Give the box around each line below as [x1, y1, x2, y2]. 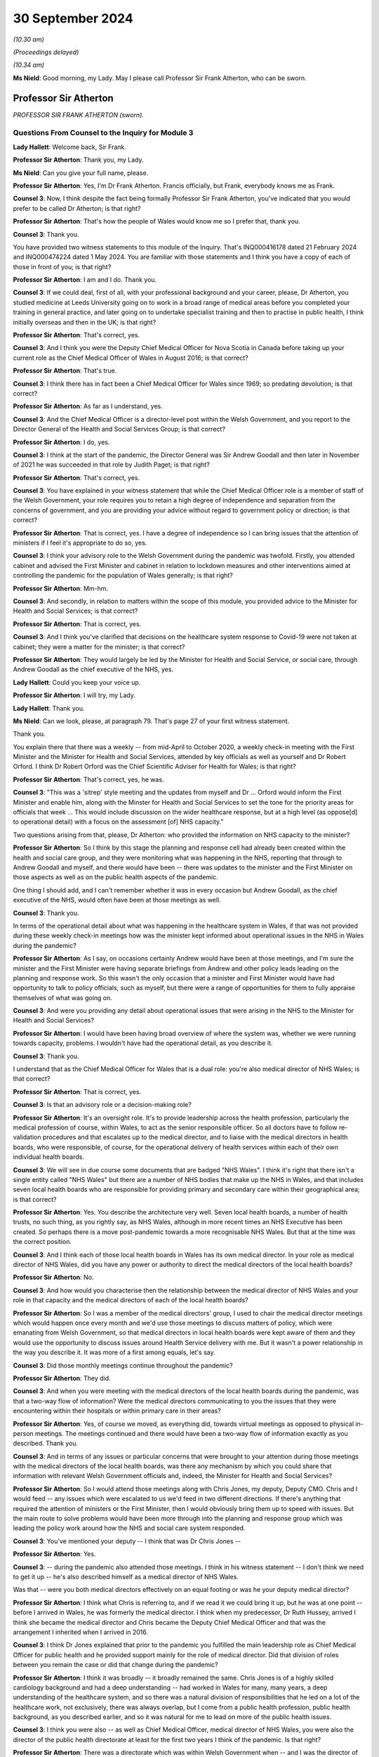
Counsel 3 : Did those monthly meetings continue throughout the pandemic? [13, 1361, 233, 1370]
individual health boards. [13, 1153, 84, 1161]
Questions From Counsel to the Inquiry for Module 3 [13, 128, 194, 138]
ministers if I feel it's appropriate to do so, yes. [13, 538, 147, 547]
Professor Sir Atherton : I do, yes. [13, 438, 110, 446]
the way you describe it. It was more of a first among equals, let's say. [13, 1348, 215, 1356]
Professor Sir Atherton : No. [13, 1273, 94, 1282]
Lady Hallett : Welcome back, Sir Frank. [13, 143, 126, 151]
